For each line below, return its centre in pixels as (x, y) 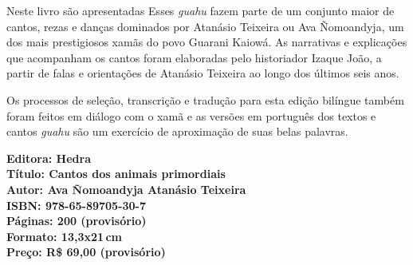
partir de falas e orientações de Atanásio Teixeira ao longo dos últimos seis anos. (203, 73)
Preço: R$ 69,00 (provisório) (86, 252)
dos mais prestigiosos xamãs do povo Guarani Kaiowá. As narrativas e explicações (207, 42)
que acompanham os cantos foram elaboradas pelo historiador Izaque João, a (194, 57)
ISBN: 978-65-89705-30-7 (77, 205)
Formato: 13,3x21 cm (64, 236)
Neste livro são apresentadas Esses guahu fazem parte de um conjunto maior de (201, 10)
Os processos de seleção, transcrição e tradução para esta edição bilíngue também (205, 99)
